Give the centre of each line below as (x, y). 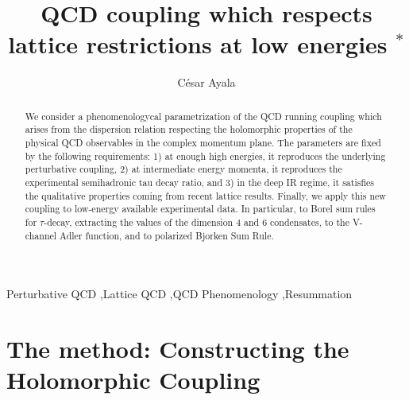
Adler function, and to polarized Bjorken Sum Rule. (167, 235)
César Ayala (206, 82)
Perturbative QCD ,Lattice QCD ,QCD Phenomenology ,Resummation (179, 294)
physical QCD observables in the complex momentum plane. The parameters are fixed (203, 143)
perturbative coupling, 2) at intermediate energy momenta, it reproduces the (183, 169)
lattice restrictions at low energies (198, 44)
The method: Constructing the (178, 349)
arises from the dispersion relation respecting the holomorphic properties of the (189, 129)
